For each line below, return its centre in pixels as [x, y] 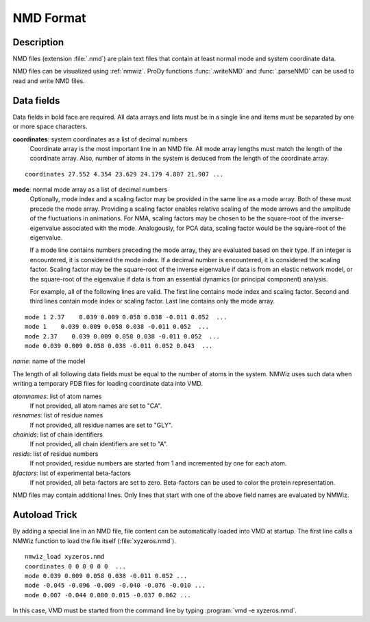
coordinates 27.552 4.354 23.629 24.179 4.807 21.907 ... [124, 174]
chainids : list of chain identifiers [58, 435]
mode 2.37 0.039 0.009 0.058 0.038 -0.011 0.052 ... [123, 336]
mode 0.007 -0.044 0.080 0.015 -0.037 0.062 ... [108, 595]
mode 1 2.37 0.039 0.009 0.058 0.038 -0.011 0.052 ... [126, 317]
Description [38, 42]
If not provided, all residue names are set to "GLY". [101, 425]
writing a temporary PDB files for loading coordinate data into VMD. [108, 384]
